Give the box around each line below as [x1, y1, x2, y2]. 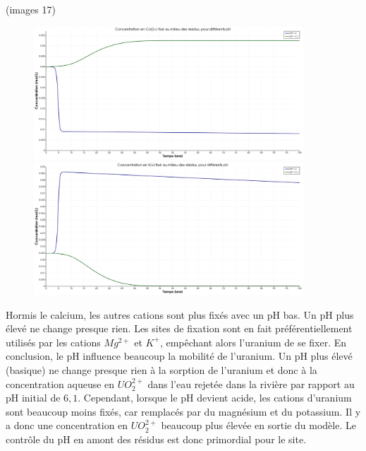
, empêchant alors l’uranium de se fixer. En [159, 334, 347, 349]
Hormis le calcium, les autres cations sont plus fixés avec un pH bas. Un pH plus [6, 307, 354, 322]
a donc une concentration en [6, 418, 128, 433]
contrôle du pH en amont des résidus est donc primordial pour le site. [6, 432, 307, 446]
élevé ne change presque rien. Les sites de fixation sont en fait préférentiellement [6, 321, 353, 336]
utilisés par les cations [6, 334, 101, 349]
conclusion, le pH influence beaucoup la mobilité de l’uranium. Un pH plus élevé [6, 348, 353, 363]
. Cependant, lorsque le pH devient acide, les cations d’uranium [78, 390, 352, 405]
